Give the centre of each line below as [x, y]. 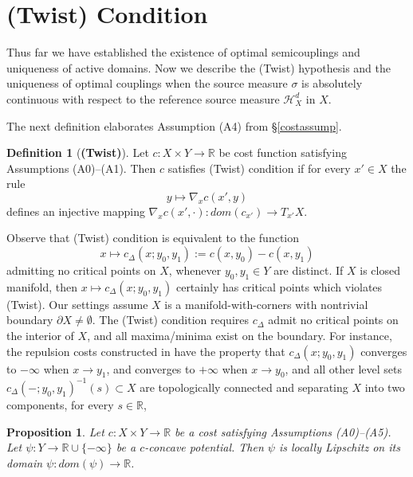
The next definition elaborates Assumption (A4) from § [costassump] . [174, 125]
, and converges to [151, 368]
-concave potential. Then [204, 447]
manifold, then [42, 286]
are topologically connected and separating [244, 387]
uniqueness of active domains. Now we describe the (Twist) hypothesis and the [199, 67]
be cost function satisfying [283, 152]
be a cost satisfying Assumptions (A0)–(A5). [283, 431]
